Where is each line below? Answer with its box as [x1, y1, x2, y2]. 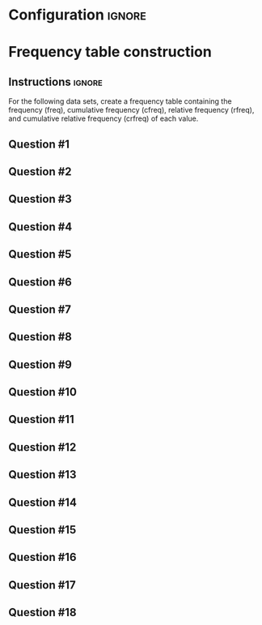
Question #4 [8, 220, 73, 233]
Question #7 [8, 302, 71, 316]
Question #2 [8, 165, 72, 178]
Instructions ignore [8, 75, 103, 88]
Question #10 [8, 385, 77, 399]
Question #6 [8, 275, 73, 289]
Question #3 [8, 192, 73, 206]
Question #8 [8, 330, 73, 344]
